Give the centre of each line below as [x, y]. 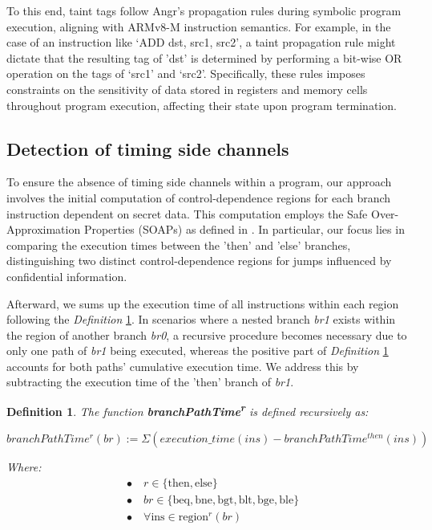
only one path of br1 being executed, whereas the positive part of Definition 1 [198, 351]
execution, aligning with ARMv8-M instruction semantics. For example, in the [199, 26]
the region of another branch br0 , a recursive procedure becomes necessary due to [207, 334]
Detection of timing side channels [148, 148]
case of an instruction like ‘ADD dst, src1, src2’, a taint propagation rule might [201, 42]
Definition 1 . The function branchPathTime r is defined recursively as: [188, 410]
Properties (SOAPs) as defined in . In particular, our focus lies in [244, 229]
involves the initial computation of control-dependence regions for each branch [199, 197]
